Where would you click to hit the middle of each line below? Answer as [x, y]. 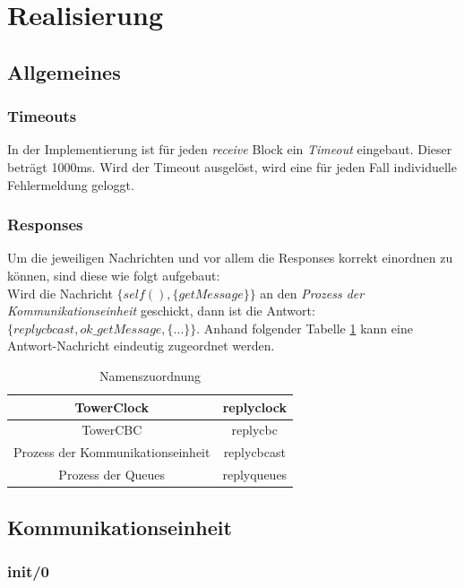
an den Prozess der [312, 293]
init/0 [29, 571]
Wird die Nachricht [60, 293]
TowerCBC [112, 430]
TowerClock [112, 406]
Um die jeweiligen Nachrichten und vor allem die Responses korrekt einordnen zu [230, 258]
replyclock [254, 406]
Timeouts [42, 116]
